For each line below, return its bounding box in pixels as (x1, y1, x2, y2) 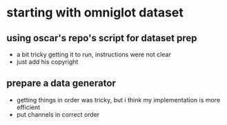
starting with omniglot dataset (6, 5, 184, 21)
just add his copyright (16, 58, 79, 66)
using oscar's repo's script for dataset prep (6, 32, 197, 44)
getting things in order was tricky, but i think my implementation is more (16, 95, 221, 104)
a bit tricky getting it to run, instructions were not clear (16, 50, 172, 58)
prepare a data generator (6, 78, 117, 89)
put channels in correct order (16, 110, 100, 118)
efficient (16, 103, 41, 111)
